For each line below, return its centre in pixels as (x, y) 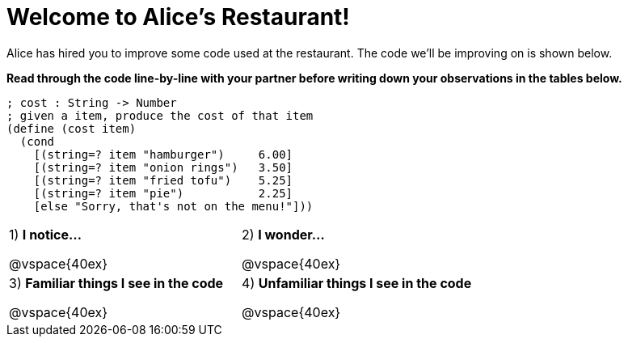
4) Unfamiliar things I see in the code (357, 283)
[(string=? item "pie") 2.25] (163, 193)
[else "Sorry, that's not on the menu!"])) (173, 206)
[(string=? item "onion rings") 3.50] (163, 167)
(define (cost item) (72, 128)
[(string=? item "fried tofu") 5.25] (163, 180)
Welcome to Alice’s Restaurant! (178, 17)
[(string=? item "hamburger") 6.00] (163, 154)
